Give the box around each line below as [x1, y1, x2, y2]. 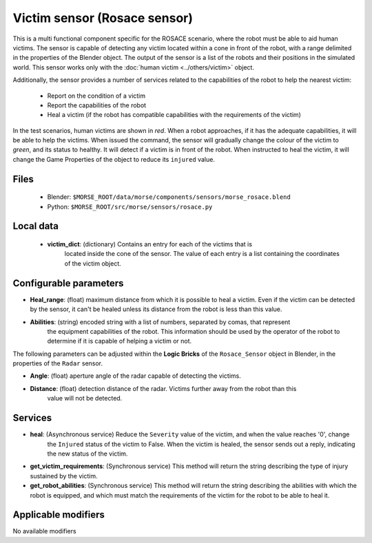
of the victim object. [64, 259, 122, 268]
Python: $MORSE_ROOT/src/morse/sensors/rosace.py [47, 202, 213, 211]
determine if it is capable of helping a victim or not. [47, 337, 192, 345]
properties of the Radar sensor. [12, 359, 103, 368]
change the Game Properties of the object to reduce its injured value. [12, 155, 215, 163]
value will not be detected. [47, 394, 123, 403]
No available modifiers [12, 527, 76, 535]
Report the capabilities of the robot [47, 100, 147, 109]
